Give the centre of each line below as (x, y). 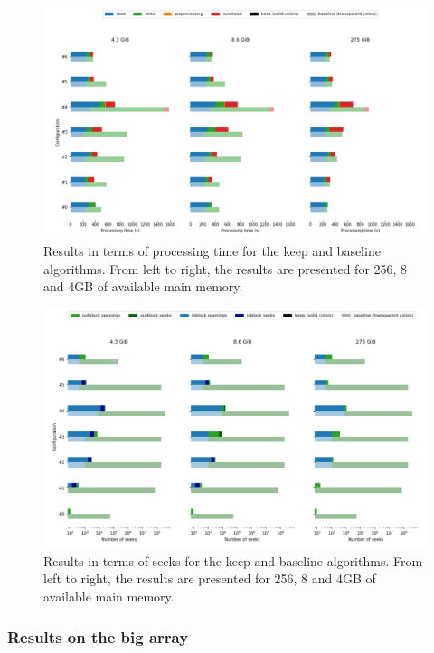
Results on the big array (98, 636)
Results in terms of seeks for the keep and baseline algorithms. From (233, 560)
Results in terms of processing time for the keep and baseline (212, 251)
